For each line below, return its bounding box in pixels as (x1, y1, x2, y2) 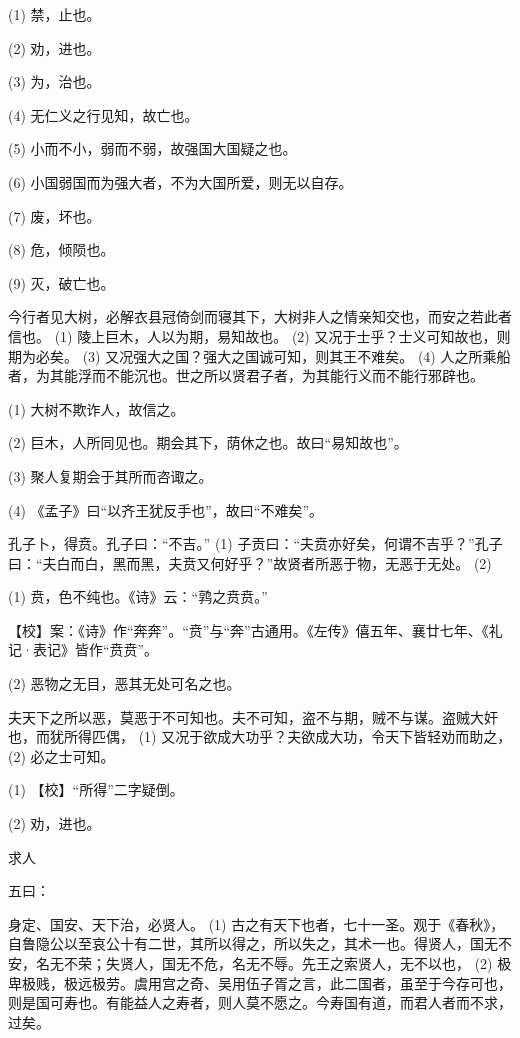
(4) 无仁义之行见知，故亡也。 (8, 104, 199, 125)
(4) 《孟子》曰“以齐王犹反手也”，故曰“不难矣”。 (8, 499, 323, 520)
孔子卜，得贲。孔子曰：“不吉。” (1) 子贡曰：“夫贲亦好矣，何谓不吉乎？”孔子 (8, 533, 503, 554)
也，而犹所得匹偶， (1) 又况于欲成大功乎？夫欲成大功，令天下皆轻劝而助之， (8, 726, 512, 747)
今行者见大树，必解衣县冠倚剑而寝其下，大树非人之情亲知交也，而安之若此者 (8, 306, 512, 327)
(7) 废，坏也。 (8, 205, 101, 226)
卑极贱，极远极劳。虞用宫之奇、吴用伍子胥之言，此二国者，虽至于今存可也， (8, 972, 512, 993)
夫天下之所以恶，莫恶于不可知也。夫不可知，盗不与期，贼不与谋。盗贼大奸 (8, 706, 498, 727)
